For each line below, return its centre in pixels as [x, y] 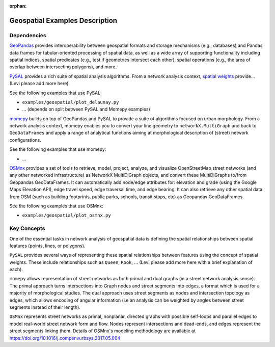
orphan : [18, 6]
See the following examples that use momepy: [58, 149]
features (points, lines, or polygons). [47, 246]
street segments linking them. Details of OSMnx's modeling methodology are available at [103, 331]
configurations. [25, 140]
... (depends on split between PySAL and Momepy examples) [86, 109]
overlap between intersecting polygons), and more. [63, 67]
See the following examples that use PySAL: [56, 93]
